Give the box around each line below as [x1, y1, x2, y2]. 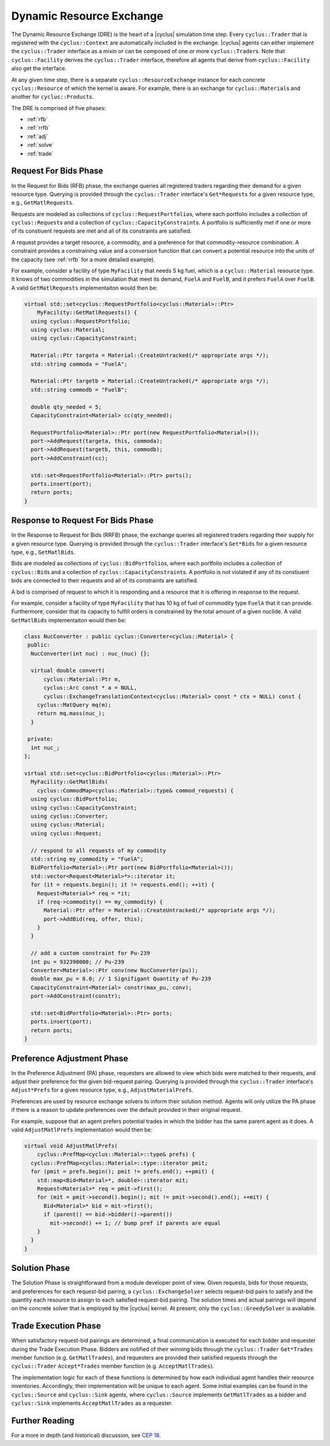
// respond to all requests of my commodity [31, 847, 166, 854]
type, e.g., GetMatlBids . [11, 548, 76, 556]
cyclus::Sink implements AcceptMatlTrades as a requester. [11, 1399, 173, 1407]
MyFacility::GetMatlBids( [31, 778, 108, 786]
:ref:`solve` [26, 141, 54, 149]
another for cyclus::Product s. [11, 93, 94, 100]
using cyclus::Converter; [31, 813, 108, 819]
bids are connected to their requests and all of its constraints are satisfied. [11, 577, 199, 584]
